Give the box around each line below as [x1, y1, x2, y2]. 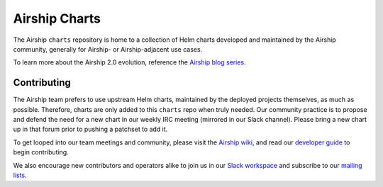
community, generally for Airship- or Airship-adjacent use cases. [13, 45, 203, 53]
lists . [13, 171, 28, 179]
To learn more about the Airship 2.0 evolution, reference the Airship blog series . [13, 58, 246, 67]
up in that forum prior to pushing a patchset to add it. [13, 125, 168, 134]
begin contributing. [13, 148, 69, 157]
